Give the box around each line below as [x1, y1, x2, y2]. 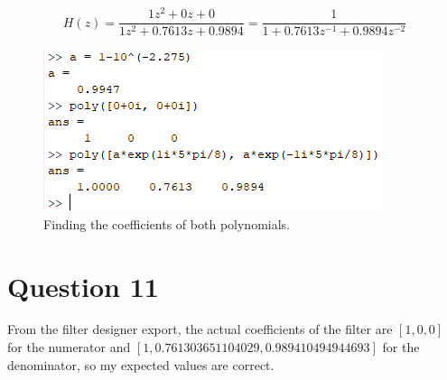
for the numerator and [7, 338, 131, 357]
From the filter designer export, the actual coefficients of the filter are [7, 320, 393, 338]
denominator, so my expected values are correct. [7, 355, 275, 374]
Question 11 [7, 267, 159, 304]
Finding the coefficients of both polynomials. [43, 214, 290, 233]
